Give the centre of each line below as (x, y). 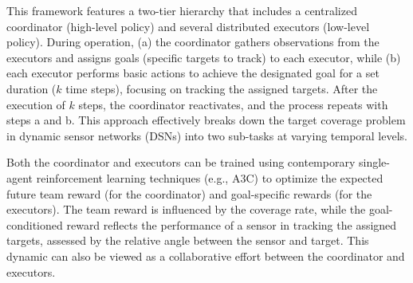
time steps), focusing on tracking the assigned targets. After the (222, 88)
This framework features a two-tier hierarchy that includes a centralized (182, 10)
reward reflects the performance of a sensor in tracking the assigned (232, 224)
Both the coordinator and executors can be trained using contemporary (181, 162)
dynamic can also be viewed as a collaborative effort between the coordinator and (206, 255)
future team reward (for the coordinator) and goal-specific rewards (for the (189, 193)
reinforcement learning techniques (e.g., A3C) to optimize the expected (210, 177)
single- (374, 162)
